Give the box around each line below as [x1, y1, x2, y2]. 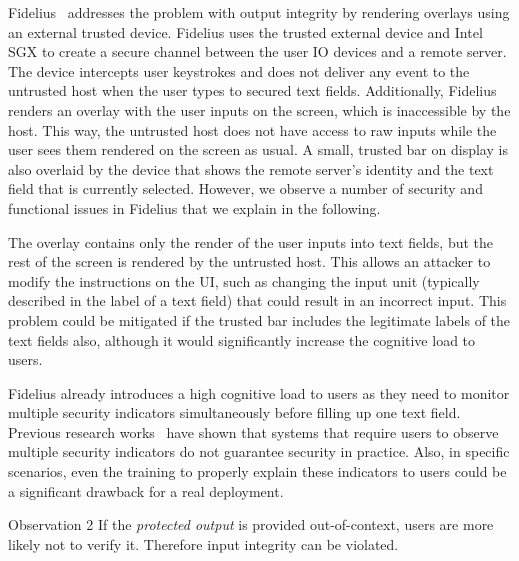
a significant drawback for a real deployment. [8, 480, 284, 501]
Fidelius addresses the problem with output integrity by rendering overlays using [8, 2, 510, 22]
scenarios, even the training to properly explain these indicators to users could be [8, 461, 507, 482]
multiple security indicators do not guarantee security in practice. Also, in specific [8, 441, 510, 462]
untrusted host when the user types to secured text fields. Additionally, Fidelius [8, 80, 497, 101]
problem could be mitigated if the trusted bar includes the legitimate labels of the [8, 309, 511, 330]
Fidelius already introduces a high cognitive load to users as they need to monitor [8, 382, 510, 403]
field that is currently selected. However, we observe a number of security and [8, 178, 483, 199]
